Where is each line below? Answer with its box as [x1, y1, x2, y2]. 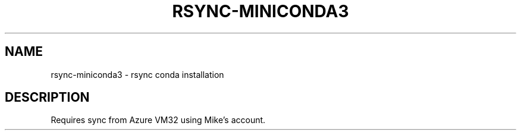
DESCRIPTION [5, 90, 90, 105]
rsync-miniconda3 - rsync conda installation [51, 69, 224, 80]
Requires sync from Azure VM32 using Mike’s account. [51, 115, 266, 125]
